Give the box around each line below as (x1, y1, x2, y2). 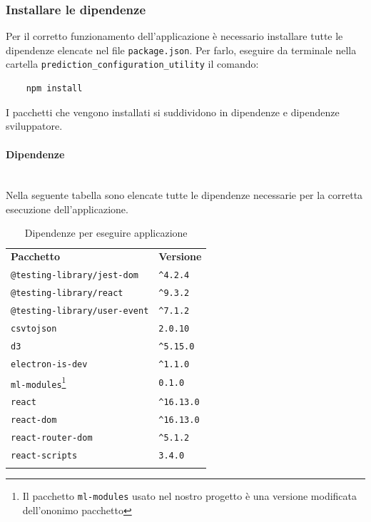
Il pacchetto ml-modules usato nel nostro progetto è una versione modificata (22, 488, 357, 503)
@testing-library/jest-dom (11, 270, 138, 281)
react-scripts (11, 450, 78, 461)
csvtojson (11, 323, 57, 334)
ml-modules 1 (11, 374, 66, 390)
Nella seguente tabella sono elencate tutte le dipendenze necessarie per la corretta (6, 188, 363, 203)
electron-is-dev (11, 359, 88, 369)
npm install (26, 83, 83, 94)
